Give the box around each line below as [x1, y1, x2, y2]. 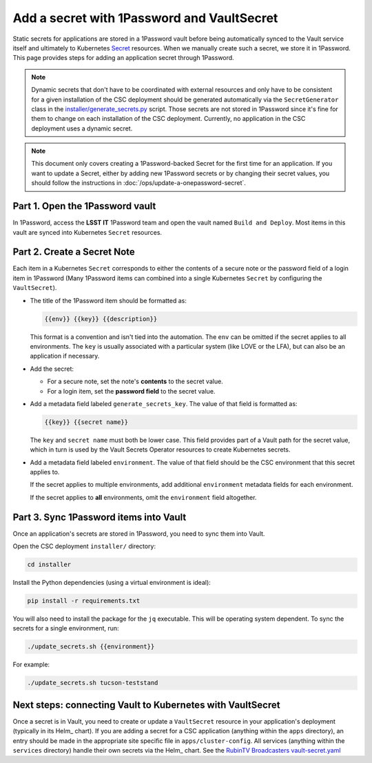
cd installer [27, 561, 72, 569]
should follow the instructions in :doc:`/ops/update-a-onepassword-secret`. [31, 179, 246, 187]
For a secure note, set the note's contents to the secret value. [47, 377, 223, 386]
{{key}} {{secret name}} [44, 418, 129, 426]
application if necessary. [30, 352, 100, 360]
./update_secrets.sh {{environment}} [27, 643, 155, 650]
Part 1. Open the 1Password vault [12, 200, 156, 212]
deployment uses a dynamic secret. [31, 124, 133, 133]
